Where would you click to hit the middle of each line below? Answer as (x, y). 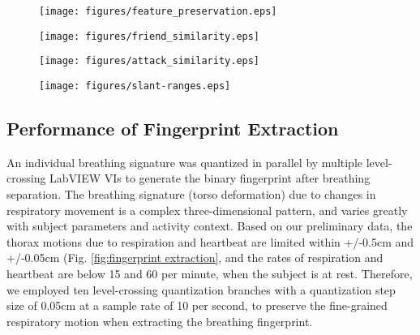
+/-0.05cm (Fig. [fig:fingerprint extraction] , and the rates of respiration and (195, 258)
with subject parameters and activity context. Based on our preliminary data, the (210, 226)
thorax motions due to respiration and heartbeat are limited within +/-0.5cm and (210, 241)
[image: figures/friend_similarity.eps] (150, 36)
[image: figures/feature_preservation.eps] (158, 11)
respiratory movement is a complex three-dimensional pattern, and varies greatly (207, 210)
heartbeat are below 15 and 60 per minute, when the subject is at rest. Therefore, (210, 273)
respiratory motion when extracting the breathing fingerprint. (160, 321)
